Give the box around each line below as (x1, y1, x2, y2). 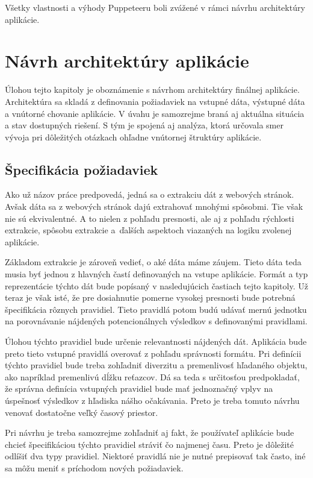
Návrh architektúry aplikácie (5, 48, 249, 73)
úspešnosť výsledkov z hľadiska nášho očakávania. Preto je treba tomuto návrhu (5, 394, 300, 406)
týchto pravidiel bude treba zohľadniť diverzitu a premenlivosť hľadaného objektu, (5, 359, 308, 371)
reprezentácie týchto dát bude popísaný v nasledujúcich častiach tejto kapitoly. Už (5, 279, 308, 292)
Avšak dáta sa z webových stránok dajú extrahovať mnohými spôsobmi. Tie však (5, 200, 303, 213)
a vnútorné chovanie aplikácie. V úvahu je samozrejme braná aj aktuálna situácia (5, 107, 305, 119)
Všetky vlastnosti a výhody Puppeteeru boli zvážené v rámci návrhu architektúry (5, 1, 305, 13)
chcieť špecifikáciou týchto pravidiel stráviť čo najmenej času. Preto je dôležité (5, 438, 294, 450)
